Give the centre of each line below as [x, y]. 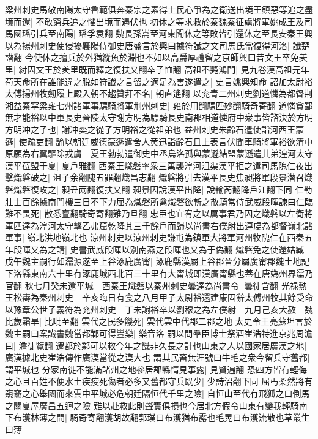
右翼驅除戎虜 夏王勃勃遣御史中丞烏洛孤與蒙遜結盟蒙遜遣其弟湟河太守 [172, 153]
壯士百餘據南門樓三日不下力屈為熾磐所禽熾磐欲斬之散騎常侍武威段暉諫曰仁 [155, 201]
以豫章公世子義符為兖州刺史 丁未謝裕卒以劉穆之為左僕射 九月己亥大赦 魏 [159, 309]
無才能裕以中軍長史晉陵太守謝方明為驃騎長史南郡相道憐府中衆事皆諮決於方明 [159, 117]
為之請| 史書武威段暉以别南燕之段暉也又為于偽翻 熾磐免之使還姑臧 [172, 249]
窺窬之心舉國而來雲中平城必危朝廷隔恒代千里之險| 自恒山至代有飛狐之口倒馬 [157, 393]
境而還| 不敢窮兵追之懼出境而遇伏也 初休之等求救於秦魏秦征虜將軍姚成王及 [155, 21]
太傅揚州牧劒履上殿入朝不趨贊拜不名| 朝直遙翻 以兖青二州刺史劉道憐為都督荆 [159, 93]
